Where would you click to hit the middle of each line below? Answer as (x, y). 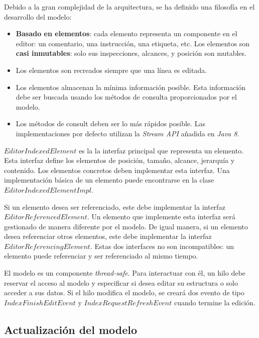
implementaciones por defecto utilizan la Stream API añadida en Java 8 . (127, 133)
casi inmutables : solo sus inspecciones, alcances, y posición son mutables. (131, 53)
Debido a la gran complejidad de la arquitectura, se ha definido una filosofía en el (129, 7)
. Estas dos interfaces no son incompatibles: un (162, 246)
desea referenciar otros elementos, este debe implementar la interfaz (108, 236)
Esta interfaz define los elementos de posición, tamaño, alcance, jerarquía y (119, 160)
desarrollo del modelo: (38, 16)
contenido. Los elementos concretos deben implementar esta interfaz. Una (117, 170)
